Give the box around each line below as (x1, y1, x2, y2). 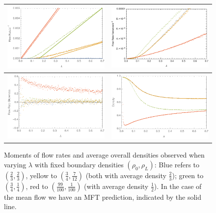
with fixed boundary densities (34, 159, 124, 169)
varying (4, 159, 27, 169)
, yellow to (26, 170, 57, 180)
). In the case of (154, 181, 202, 191)
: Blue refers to (154, 159, 200, 169)
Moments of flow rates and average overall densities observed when (4, 150, 205, 160)
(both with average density (85, 170, 166, 180)
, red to (26, 181, 48, 191)
